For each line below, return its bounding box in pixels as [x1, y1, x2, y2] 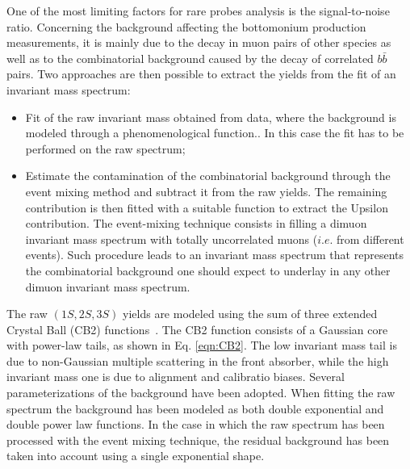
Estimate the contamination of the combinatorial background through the [25, 167, 391, 184]
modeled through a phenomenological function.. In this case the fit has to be [25, 124, 404, 141]
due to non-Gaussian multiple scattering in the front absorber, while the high [6, 352, 389, 369]
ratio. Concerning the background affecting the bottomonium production [6, 18, 366, 35]
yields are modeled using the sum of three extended [123, 305, 378, 322]
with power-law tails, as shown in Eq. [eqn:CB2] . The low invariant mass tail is [6, 337, 397, 354]
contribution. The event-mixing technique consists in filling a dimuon [25, 215, 367, 232]
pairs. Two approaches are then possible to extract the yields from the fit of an [6, 65, 396, 82]
